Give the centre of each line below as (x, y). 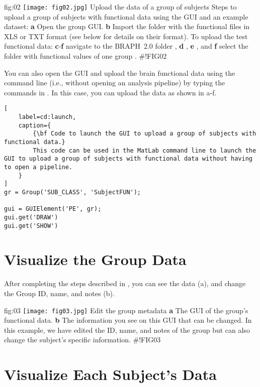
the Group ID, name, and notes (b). (59, 293)
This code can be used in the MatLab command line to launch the (145, 150)
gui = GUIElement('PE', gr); (53, 209)
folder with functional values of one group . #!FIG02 (85, 56)
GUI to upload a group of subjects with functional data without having (128, 159)
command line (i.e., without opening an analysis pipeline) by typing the (115, 83)
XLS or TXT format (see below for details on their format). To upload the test (126, 36)
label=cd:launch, (47, 117)
